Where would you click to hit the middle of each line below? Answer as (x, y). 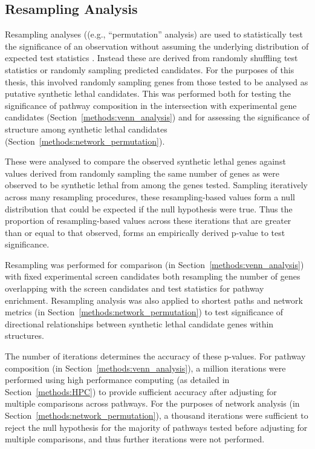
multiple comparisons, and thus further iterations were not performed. (135, 439)
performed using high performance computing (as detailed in (117, 380)
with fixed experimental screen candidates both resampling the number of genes (153, 276)
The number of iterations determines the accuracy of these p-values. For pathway (155, 356)
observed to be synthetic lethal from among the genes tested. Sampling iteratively (156, 185)
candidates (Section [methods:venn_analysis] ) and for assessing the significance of (157, 117)
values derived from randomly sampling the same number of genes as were (142, 173)
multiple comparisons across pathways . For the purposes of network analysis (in (152, 403)
